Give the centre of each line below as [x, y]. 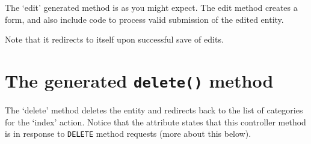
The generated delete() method [139, 80]
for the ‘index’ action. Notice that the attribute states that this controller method [155, 121]
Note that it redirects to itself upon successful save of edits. [114, 39]
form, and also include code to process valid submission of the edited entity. [144, 19]
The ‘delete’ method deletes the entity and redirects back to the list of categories [154, 110]
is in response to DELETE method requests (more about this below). [128, 133]
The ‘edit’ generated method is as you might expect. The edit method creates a [151, 7]
